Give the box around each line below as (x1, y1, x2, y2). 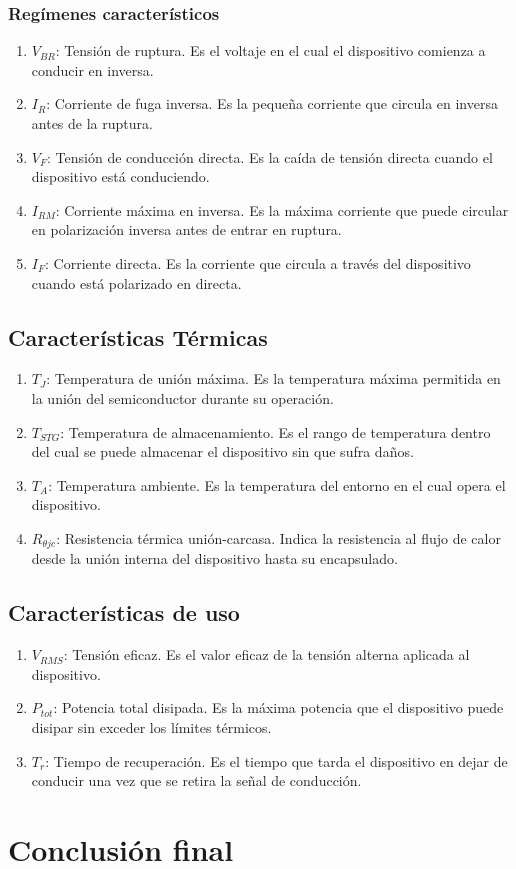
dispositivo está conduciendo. (31, 166, 210, 187)
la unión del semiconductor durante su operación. (31, 387, 334, 408)
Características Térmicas (8, 321, 268, 352)
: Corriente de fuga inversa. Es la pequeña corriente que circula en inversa (46, 93, 498, 114)
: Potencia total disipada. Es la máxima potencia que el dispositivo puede (53, 697, 504, 718)
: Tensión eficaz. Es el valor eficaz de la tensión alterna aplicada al (63, 644, 470, 665)
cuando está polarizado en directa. (31, 272, 242, 293)
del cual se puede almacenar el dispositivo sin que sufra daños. (31, 441, 414, 462)
